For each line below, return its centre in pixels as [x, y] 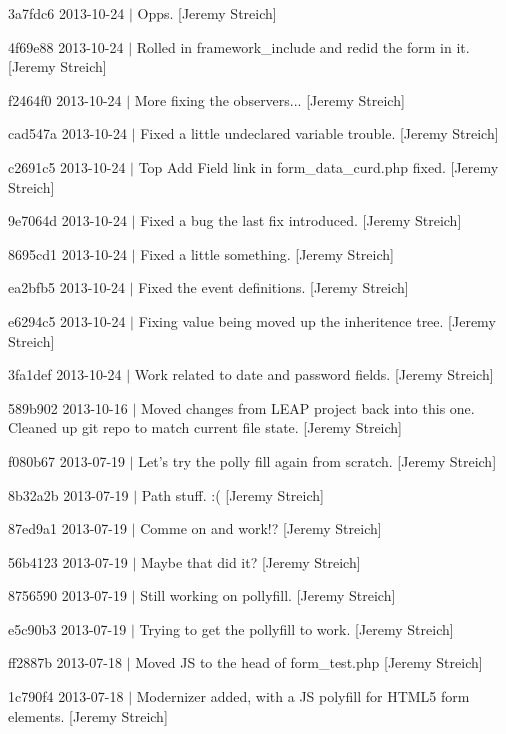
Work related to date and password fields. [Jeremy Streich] [314, 374]
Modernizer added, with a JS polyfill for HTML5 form [303, 696]
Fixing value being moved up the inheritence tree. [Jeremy [317, 320]
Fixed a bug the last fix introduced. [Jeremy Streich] [301, 220]
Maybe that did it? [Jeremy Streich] [251, 561]
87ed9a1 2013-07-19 [67, 528]
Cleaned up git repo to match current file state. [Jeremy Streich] [205, 427]
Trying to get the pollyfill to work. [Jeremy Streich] [296, 628]
